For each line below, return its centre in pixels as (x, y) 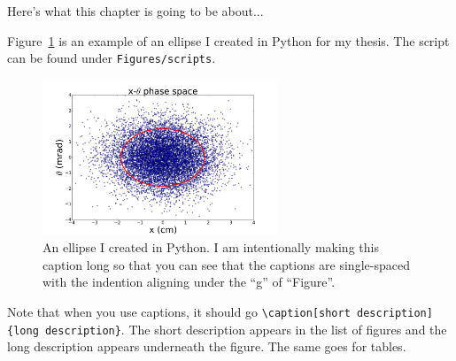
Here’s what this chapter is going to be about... (135, 11)
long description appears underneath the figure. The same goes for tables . (207, 346)
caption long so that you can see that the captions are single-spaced (226, 264)
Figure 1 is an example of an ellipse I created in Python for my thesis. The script (228, 40)
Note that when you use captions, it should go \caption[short (179, 311)
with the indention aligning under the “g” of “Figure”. (189, 282)
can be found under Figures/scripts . (112, 58)
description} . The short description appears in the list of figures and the (246, 329)
